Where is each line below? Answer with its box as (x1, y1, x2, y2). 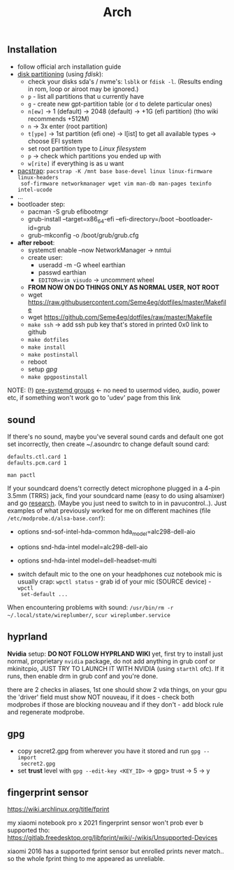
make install (27, 344, 66, 351)
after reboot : (17, 239, 55, 247)
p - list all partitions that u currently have (27, 92, 145, 100)
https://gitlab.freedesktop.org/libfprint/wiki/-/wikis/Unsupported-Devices (7, 834, 218, 842)
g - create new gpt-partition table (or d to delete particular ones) (27, 99, 212, 108)
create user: (27, 254, 63, 262)
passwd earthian (38, 268, 87, 277)
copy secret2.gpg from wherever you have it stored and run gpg (17, 747, 201, 755)
